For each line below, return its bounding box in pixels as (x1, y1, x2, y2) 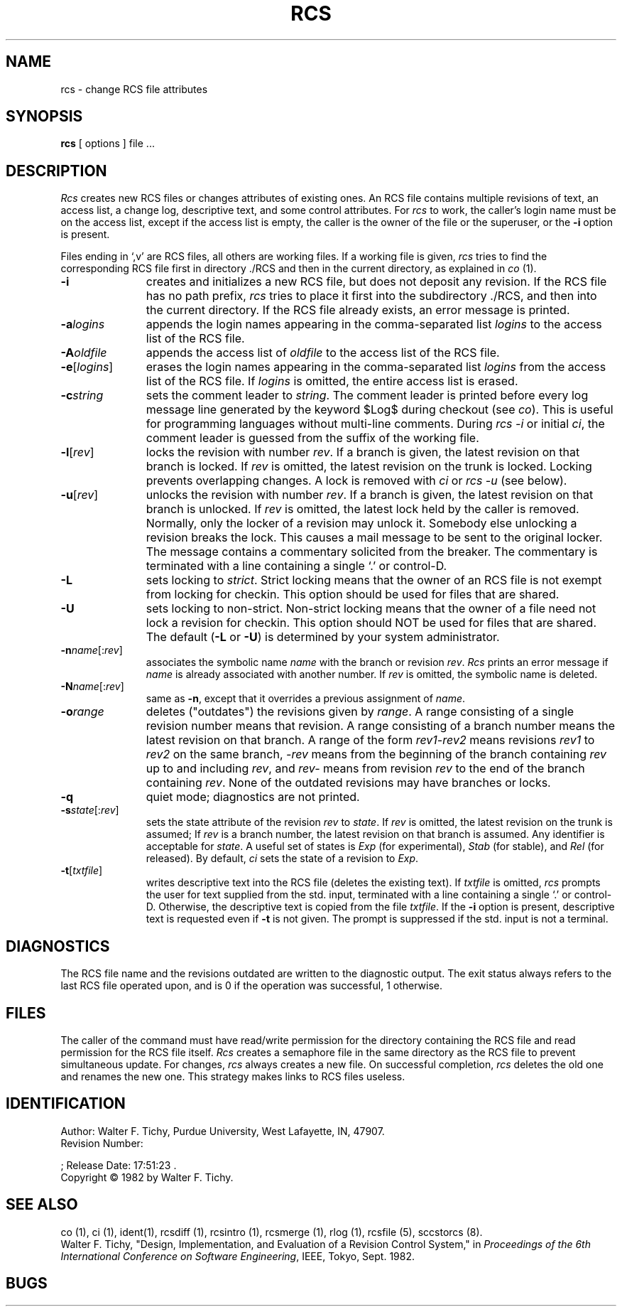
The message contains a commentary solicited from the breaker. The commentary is (146, 544, 598, 559)
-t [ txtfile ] (60, 864, 103, 877)
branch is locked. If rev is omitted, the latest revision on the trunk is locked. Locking (146, 459, 592, 474)
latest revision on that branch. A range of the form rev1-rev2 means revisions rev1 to (146, 733, 595, 748)
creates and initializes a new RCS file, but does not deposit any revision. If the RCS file (146, 274, 607, 289)
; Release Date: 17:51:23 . (60, 1158, 177, 1171)
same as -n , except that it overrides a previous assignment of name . (146, 692, 466, 705)
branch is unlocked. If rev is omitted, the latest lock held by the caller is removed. (146, 502, 579, 517)
